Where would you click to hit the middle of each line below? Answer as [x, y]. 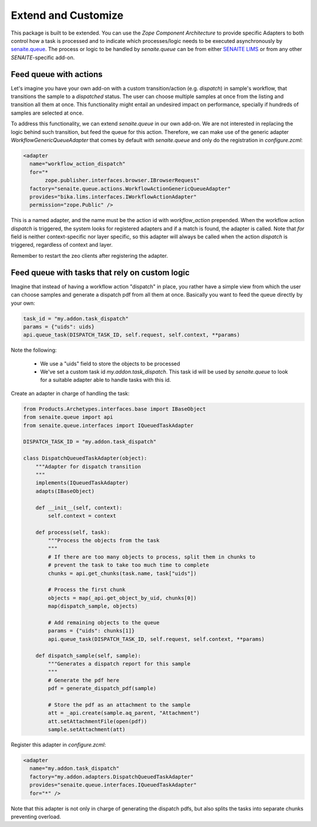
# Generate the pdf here [84, 680]
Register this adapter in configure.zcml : [58, 745]
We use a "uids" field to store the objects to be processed [110, 364]
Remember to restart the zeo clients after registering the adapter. [90, 256]
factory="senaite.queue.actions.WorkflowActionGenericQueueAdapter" [130, 189]
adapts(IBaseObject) [65, 491]
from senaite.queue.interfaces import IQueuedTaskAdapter [108, 425]
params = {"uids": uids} [59, 327]
